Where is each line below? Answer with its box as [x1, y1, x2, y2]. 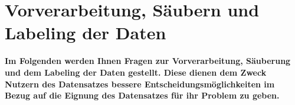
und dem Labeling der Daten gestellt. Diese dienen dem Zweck [5, 66, 267, 78]
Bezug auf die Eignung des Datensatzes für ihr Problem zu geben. [5, 89, 280, 101]
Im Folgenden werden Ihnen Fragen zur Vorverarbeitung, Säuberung [5, 55, 291, 67]
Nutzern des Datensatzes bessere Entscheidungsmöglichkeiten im [5, 77, 275, 90]
